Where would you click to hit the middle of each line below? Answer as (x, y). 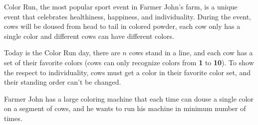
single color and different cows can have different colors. (89, 36)
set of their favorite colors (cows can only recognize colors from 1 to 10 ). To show (129, 62)
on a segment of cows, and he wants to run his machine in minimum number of (125, 108)
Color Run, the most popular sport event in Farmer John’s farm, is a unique (121, 6)
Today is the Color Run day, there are (62, 53)
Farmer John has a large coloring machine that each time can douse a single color (129, 98)
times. (13, 118)
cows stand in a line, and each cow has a (191, 53)
